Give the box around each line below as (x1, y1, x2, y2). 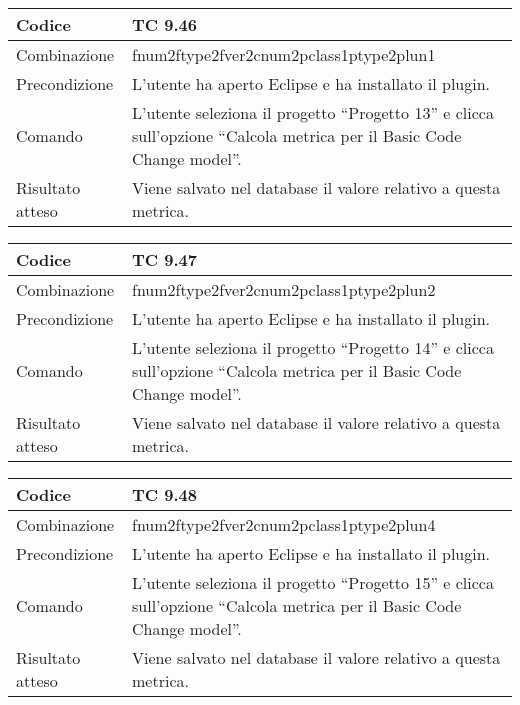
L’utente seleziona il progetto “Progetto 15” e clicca (132, 571, 494, 594)
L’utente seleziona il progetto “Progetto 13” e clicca (132, 101, 494, 124)
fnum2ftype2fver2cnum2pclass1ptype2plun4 (132, 513, 436, 536)
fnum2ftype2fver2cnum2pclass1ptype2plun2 (132, 278, 436, 301)
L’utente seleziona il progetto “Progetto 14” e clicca (132, 336, 494, 359)
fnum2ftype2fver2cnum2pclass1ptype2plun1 (132, 43, 436, 66)
